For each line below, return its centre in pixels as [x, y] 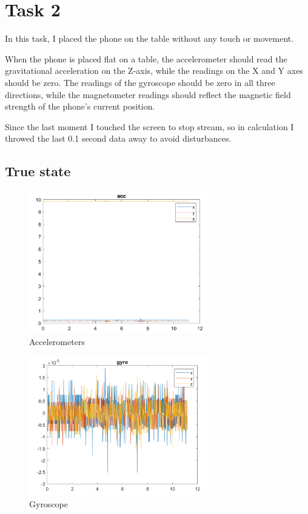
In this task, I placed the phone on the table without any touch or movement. [149, 38]
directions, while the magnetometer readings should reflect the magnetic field [148, 94]
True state [38, 171]
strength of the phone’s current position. [80, 106]
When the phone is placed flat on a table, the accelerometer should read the [146, 58]
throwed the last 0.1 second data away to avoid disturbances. [118, 138]
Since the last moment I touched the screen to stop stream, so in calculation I [149, 126]
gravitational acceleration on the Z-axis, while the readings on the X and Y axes [154, 71]
